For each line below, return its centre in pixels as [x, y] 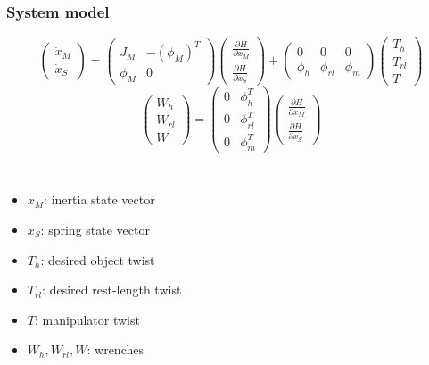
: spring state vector [95, 229]
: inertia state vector [99, 199]
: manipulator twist [87, 319]
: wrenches [115, 349]
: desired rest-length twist [112, 290]
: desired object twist [98, 259]
